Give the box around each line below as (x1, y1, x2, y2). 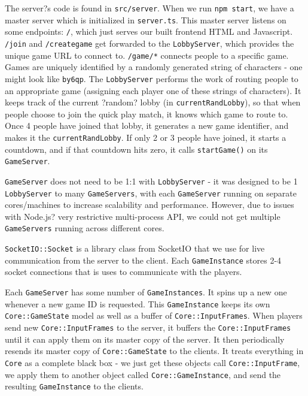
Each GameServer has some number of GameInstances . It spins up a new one (5, 286, 287, 298)
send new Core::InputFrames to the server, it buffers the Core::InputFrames (5, 321, 291, 333)
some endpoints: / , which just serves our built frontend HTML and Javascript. (5, 25, 293, 38)
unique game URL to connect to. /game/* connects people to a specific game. (5, 49, 289, 61)
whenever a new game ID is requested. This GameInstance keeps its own (5, 297, 270, 310)
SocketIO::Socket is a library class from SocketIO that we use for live (5, 242, 265, 255)
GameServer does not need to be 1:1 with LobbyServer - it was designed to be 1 (5, 174, 298, 187)
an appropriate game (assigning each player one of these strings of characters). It (5, 84, 301, 96)
